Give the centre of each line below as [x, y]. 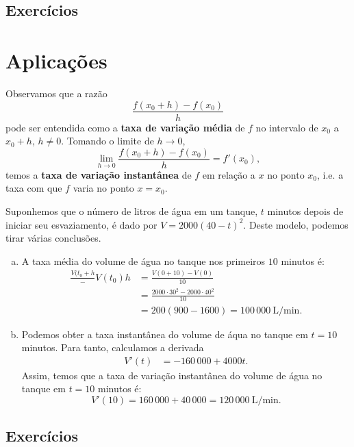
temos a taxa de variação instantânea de [99, 174]
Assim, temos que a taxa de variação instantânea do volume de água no [172, 375]
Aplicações [56, 60]
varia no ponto [103, 188]
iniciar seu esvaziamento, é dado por [81, 224]
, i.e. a [330, 174]
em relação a [229, 174]
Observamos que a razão [56, 93]
